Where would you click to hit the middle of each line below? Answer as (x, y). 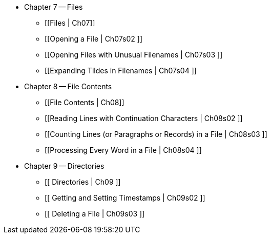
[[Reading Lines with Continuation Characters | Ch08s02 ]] (144, 118)
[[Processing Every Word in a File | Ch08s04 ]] (123, 150)
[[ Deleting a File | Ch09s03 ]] (95, 214)
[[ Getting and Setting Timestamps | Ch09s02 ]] (125, 198)
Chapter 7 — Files (54, 7)
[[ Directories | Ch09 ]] (83, 182)
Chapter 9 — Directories (64, 166)
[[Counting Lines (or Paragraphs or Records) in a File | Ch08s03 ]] (156, 134)
